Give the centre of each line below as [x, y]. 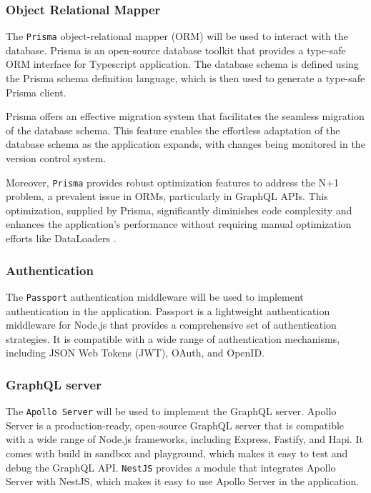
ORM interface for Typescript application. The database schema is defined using [182, 64]
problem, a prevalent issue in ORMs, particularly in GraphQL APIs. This [167, 196]
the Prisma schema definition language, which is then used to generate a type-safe [185, 78]
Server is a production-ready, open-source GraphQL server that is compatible [175, 425]
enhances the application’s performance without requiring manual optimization [179, 224]
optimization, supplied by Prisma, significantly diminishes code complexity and [179, 210]
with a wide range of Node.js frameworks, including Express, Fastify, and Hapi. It [184, 439]
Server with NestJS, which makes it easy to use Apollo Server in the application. [183, 481]
